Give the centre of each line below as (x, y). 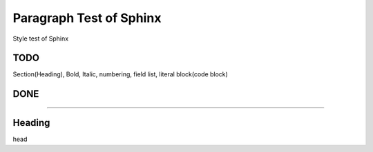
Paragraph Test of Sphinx (87, 18)
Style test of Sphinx (41, 39)
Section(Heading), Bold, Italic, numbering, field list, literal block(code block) (120, 74)
